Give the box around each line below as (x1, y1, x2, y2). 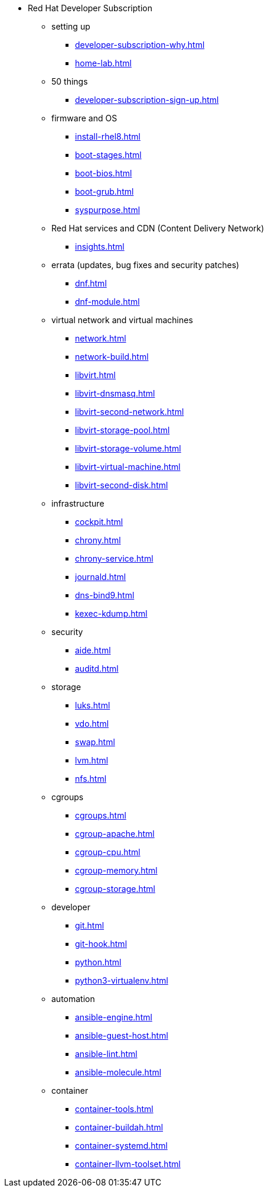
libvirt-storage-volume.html (75, 443, 181, 453)
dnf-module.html (75, 297, 140, 307)
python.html (75, 957, 122, 967)
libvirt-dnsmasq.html (75, 388, 155, 398)
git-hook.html (75, 939, 128, 949)
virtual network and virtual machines (51, 315, 193, 325)
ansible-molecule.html (75, 1067, 162, 1077)
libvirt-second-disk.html (75, 480, 168, 490)
